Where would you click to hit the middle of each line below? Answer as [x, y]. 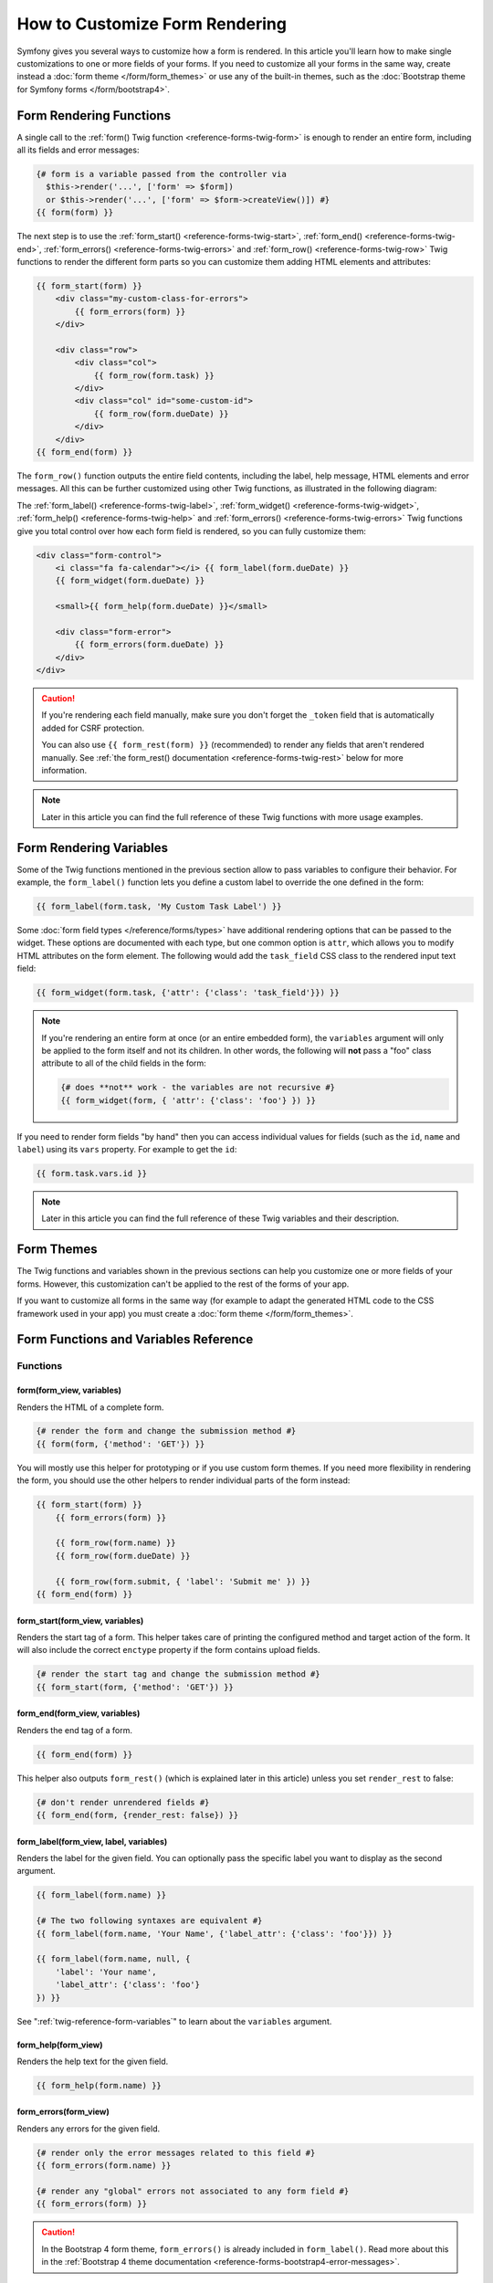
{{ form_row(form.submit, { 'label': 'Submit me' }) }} [183, 1581]
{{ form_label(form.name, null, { [113, 1959]
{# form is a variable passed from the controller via [161, 174]
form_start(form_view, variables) [80, 1620]
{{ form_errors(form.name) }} [104, 2166]
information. [64, 770]
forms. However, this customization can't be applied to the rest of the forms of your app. [183, 1284]
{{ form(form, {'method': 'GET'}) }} [121, 1444]
